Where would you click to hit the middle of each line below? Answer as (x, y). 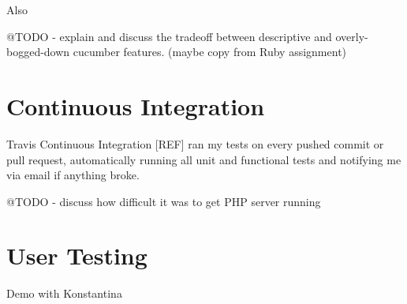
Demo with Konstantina (64, 293)
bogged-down (38, 52)
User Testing (77, 255)
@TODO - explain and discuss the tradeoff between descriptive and (169, 36)
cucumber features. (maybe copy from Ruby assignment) (210, 52)
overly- (352, 36)
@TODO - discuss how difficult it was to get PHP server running (164, 201)
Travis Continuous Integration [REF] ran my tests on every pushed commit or (195, 143)
